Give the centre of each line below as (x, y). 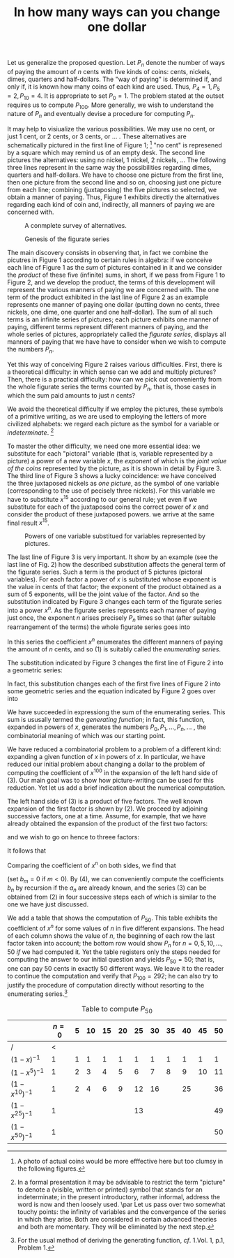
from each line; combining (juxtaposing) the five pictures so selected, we (112, 189)
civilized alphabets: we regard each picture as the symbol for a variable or (114, 424)
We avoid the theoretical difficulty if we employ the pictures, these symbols (115, 409)
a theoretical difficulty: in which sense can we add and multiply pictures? (112, 372)
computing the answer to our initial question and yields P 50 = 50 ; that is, (111, 960)
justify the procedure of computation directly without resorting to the (106, 985)
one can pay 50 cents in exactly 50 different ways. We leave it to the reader (116, 969)
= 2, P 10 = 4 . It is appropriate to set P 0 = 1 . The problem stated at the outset (116, 96)
